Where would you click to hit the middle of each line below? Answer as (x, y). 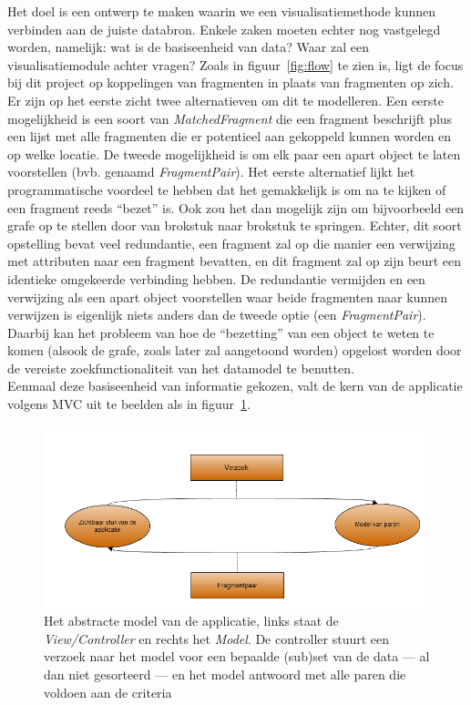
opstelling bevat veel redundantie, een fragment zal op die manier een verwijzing (231, 243)
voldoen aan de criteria (108, 692)
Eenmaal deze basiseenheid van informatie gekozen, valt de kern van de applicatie (235, 386)
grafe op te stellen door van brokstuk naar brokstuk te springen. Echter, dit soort (235, 225)
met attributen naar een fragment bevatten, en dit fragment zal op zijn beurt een (234, 261)
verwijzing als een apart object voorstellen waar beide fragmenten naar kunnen (228, 296)
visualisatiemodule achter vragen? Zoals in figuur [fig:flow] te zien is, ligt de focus (235, 64)
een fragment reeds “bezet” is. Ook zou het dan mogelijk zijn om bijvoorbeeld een (236, 207)
